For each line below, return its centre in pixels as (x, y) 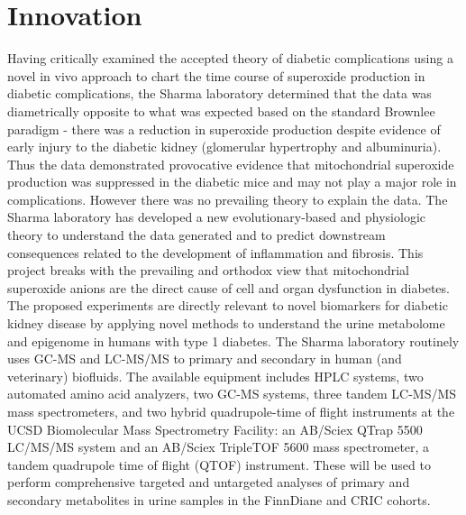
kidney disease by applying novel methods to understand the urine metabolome (226, 323)
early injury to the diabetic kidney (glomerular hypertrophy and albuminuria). (224, 147)
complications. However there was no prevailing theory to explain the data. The (228, 199)
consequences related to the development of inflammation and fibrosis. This (215, 252)
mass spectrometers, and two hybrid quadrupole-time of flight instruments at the (231, 411)
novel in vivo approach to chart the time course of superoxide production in (216, 75)
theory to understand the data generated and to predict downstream (196, 235)
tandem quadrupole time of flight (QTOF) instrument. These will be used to (219, 464)
